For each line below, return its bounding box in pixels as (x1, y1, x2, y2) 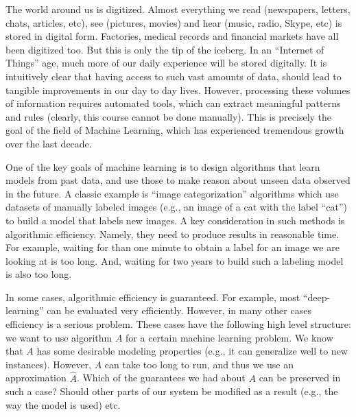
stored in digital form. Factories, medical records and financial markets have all (5, 29, 339, 43)
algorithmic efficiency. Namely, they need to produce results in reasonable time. (5, 226, 340, 241)
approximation (5, 370, 67, 385)
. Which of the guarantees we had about (76, 370, 246, 385)
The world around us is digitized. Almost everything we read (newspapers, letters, (5, 2, 351, 16)
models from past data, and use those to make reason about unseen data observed (5, 173, 351, 187)
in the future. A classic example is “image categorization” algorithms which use (5, 186, 339, 200)
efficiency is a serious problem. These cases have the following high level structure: (5, 317, 351, 331)
